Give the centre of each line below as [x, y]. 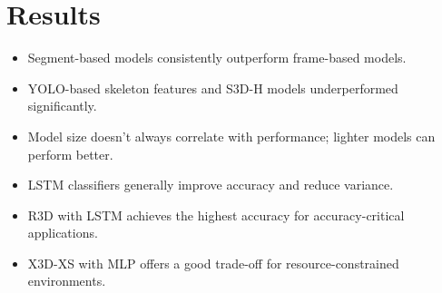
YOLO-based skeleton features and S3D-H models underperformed [213, 88]
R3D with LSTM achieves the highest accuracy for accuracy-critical [216, 215]
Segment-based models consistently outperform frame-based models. [217, 58]
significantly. [62, 106]
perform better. [70, 154]
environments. [67, 281]
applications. [63, 233]
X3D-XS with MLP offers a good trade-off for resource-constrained [213, 263]
